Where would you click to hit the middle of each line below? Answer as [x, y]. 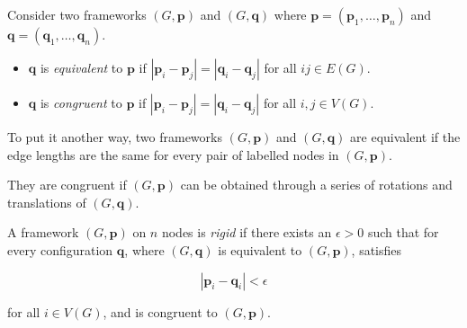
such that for [403, 232]
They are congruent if [67, 185]
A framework [43, 232]
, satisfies [377, 249]
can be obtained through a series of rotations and [316, 185]
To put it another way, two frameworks [115, 137]
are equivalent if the [405, 137]
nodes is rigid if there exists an [247, 232]
